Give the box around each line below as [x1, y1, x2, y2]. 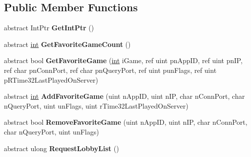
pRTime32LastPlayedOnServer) [4, 74, 98, 85]
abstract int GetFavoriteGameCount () [4, 39, 131, 49]
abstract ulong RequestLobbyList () [4, 143, 119, 153]
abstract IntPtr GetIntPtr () [4, 22, 94, 33]
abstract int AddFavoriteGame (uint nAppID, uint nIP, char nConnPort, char [4, 91, 245, 101]
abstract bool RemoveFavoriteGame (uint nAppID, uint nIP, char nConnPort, [4, 117, 248, 127]
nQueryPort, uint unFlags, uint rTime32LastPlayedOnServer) [4, 100, 188, 111]
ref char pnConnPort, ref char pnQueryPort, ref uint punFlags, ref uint [4, 65, 217, 75]
